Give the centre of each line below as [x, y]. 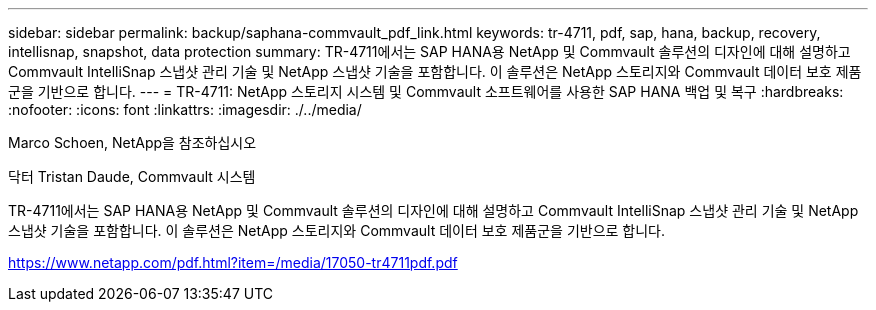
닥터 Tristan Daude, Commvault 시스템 [132, 176]
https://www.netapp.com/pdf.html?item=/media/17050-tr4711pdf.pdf [233, 262]
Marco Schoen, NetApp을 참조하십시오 [132, 142]
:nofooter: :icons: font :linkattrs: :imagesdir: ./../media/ [185, 109]
